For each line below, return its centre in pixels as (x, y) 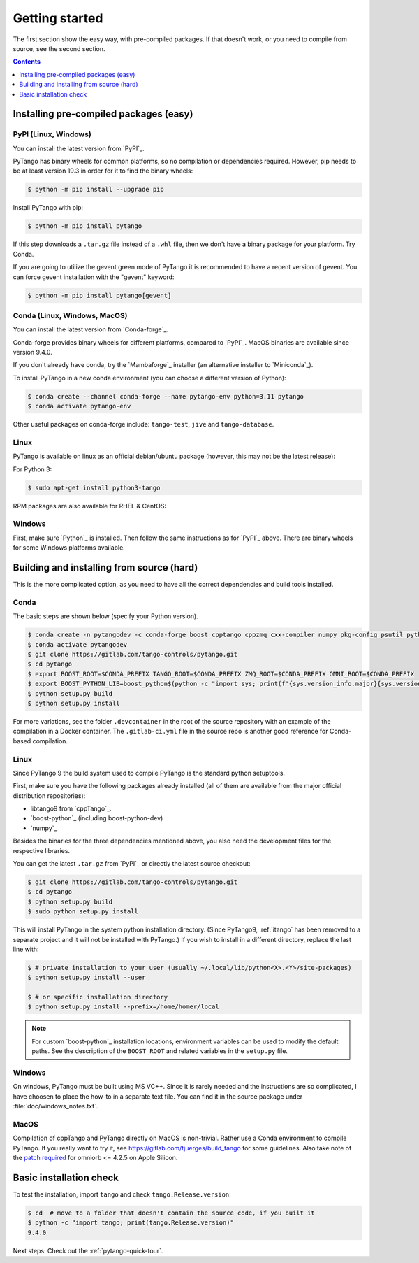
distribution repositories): (49, 795)
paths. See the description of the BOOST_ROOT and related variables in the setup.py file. (160, 1051)
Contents (27, 62)
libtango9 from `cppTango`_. (71, 808)
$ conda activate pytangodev (78, 644)
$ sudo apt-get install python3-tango (94, 487)
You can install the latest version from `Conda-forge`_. (91, 329)
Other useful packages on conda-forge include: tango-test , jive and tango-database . (144, 424)
